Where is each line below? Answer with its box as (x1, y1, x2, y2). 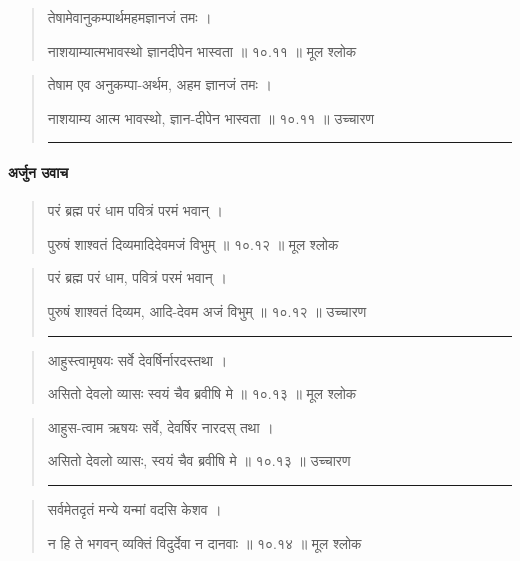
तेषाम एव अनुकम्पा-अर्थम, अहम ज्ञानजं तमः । (47, 74, 272, 95)
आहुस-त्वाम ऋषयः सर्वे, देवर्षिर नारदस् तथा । (47, 416, 274, 437)
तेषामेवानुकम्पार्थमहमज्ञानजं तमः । (47, 7, 212, 27)
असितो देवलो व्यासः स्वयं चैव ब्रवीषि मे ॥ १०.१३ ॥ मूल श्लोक (47, 383, 357, 404)
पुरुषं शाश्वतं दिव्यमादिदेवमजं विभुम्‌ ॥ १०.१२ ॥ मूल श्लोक (47, 233, 339, 254)
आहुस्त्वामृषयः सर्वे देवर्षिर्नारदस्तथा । (47, 349, 228, 370)
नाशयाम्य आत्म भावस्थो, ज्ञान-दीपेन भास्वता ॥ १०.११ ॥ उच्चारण (47, 107, 375, 128)
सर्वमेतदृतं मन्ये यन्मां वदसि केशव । (47, 498, 222, 519)
